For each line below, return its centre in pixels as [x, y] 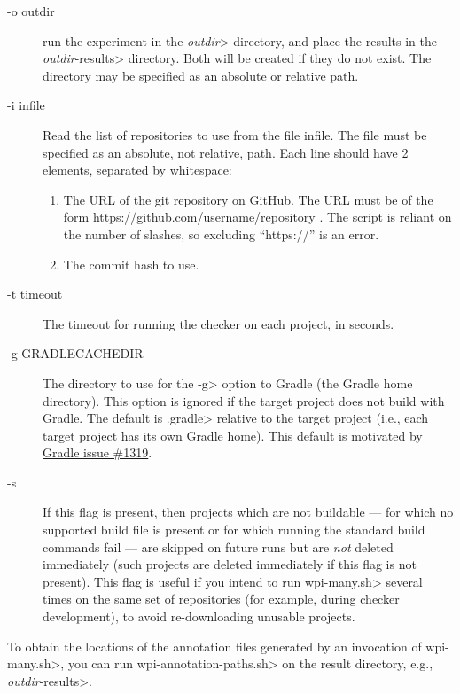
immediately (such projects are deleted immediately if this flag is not [230, 564]
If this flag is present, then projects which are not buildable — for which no [248, 512]
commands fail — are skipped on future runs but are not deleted [218, 546]
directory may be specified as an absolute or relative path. [201, 75]
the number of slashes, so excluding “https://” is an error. [221, 234]
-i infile [26, 105]
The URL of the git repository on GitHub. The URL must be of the [248, 199]
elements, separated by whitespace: [137, 170]
